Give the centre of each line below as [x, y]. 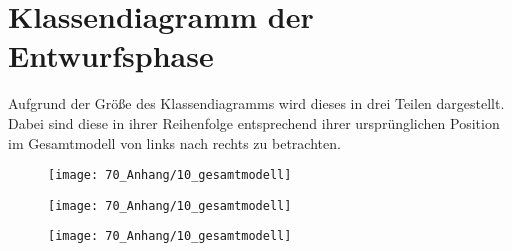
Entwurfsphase [111, 55]
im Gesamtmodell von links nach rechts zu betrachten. [174, 142]
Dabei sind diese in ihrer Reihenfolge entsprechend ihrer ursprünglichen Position [254, 122]
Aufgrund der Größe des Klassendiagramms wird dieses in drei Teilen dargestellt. [256, 103]
